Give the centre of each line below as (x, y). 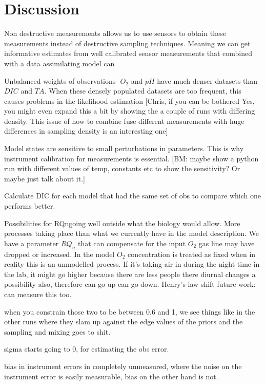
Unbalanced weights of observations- (61, 80)
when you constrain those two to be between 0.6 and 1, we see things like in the (130, 311)
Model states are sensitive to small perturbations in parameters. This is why (124, 148)
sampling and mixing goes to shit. (57, 331)
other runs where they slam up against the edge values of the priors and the (124, 322)
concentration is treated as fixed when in (191, 254)
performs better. (30, 206)
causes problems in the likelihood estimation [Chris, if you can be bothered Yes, (129, 100)
